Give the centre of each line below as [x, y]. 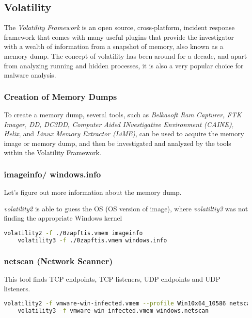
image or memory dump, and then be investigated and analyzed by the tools [118, 143]
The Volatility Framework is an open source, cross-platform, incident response [119, 27]
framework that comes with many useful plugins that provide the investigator [119, 37]
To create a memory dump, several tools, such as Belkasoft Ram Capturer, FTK [123, 114]
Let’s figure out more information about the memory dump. [93, 192]
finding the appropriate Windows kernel [63, 218]
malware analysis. [30, 75]
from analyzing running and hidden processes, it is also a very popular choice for [124, 65]
